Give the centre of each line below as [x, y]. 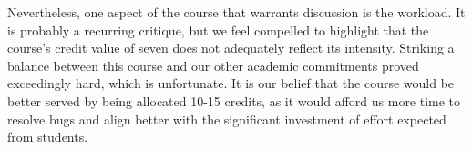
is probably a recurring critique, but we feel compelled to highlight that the [218, 30]
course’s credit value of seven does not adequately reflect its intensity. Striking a [231, 48]
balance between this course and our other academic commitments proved [213, 65]
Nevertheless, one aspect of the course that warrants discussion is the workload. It [236, 12]
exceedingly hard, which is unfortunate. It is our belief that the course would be [231, 83]
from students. [48, 137]
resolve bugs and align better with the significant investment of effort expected [227, 119]
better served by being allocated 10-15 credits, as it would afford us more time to [234, 100]
